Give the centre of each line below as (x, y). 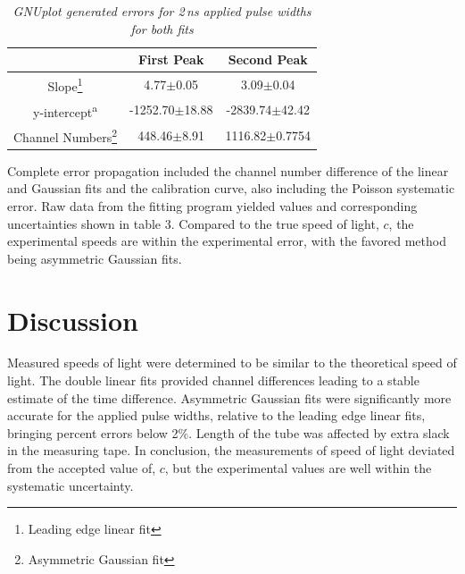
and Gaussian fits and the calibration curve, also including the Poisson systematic (231, 188)
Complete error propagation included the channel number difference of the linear (228, 170)
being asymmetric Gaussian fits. (95, 258)
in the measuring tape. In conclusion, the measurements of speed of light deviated (231, 450)
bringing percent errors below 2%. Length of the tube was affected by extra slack (228, 432)
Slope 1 (65, 84)
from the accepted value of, (82, 468)
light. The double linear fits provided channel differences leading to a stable (213, 380)
